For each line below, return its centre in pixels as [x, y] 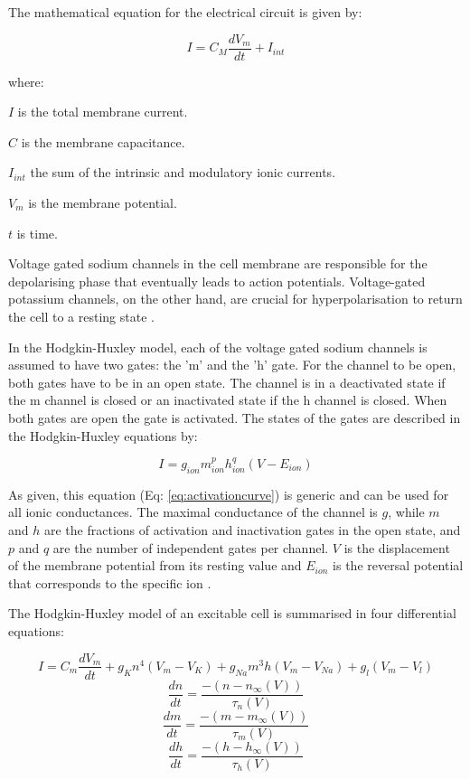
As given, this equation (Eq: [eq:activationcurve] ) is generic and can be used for [229, 494]
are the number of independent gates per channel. [191, 547]
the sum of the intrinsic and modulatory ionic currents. [183, 172]
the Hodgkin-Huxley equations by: [103, 435]
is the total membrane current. [103, 112]
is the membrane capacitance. [103, 141]
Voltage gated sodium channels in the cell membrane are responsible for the [218, 263]
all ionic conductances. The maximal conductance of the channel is [193, 512]
